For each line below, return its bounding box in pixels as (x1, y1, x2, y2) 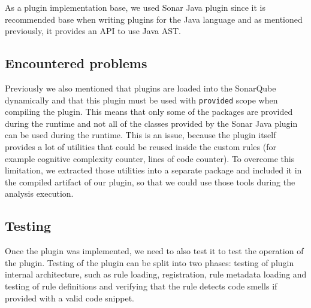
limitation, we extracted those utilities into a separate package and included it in (5, 164, 302, 176)
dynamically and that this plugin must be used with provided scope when (5, 93, 278, 106)
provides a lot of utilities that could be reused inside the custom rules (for (5, 141, 276, 153)
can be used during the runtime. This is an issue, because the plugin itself (5, 129, 276, 141)
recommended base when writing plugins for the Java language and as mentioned (5, 13, 303, 25)
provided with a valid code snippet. (5, 291, 134, 304)
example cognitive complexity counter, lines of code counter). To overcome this (5, 152, 295, 164)
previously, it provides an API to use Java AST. (5, 25, 181, 37)
